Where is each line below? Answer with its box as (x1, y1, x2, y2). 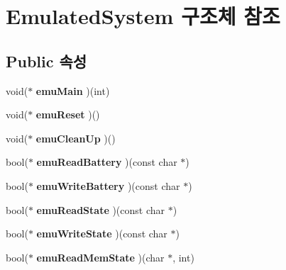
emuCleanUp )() (35, 130, 116, 145)
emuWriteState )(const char (36, 226, 167, 241)
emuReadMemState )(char (36, 249, 165, 264)
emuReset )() (35, 107, 100, 122)
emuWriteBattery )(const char (36, 178, 180, 193)
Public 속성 (6, 50, 87, 72)
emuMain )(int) (35, 83, 110, 98)
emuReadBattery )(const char (36, 154, 177, 169)
